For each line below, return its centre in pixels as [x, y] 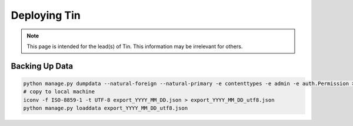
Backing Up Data [42, 66]
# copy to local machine [59, 92]
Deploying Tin [46, 15]
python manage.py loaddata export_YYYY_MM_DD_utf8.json [106, 108]
